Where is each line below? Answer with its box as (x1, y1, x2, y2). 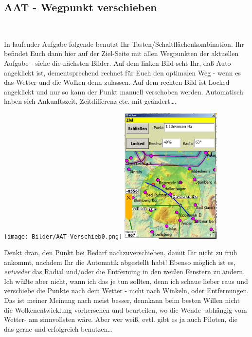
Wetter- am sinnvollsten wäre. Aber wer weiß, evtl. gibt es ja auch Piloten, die (4, 314, 238, 324)
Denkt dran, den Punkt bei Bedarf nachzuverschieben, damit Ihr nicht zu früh (4, 247, 237, 257)
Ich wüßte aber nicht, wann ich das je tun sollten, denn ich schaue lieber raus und (4, 276, 248, 286)
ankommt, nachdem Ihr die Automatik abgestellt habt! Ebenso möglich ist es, (4, 257, 235, 267)
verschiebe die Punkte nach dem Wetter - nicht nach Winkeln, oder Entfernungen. (4, 285, 249, 296)
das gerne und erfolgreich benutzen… (4, 323, 112, 334)
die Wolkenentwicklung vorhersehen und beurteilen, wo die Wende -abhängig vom (4, 304, 247, 315)
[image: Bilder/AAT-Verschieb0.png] (4, 233, 123, 241)
